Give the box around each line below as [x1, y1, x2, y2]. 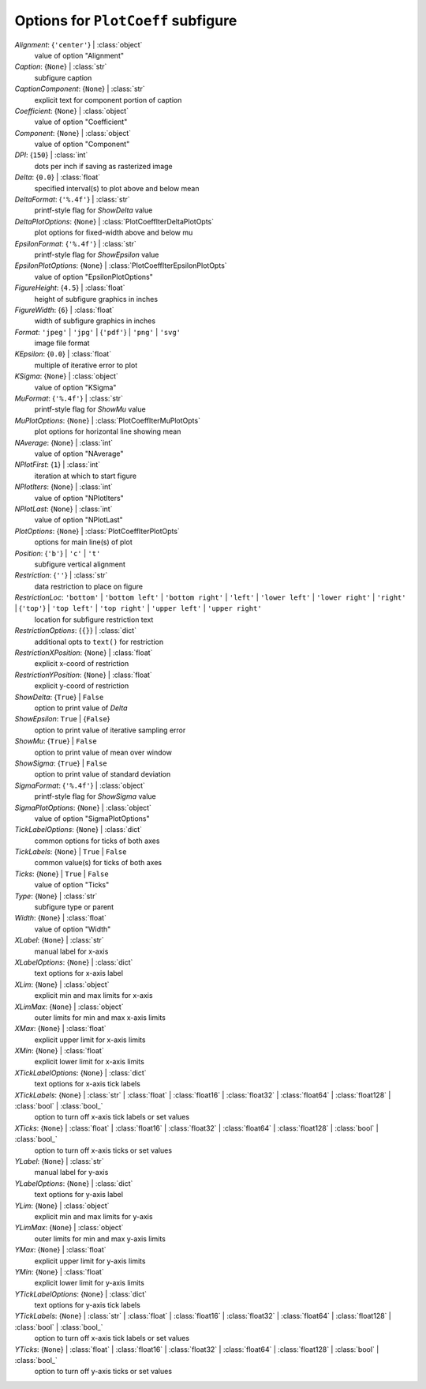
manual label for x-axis [34, 947, 109, 956]
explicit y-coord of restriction [34, 681, 129, 691]
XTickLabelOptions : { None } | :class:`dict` [14, 1067, 147, 1078]
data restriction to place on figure [34, 582, 144, 591]
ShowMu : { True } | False [14, 736, 98, 746]
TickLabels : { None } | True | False [14, 847, 127, 856]
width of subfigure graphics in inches [34, 316, 156, 326]
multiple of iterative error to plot [34, 360, 138, 370]
